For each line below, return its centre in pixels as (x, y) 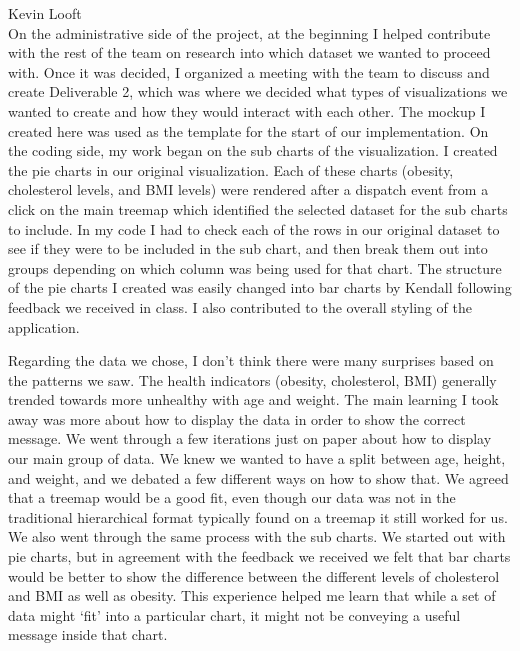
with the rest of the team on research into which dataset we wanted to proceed (249, 52)
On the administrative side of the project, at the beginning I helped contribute (249, 32)
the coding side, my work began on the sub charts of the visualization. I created (253, 150)
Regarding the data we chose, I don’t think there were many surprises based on (251, 360)
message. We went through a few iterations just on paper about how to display (250, 438)
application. (44, 326)
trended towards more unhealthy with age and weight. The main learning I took (253, 399)
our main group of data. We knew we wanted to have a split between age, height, (257, 458)
